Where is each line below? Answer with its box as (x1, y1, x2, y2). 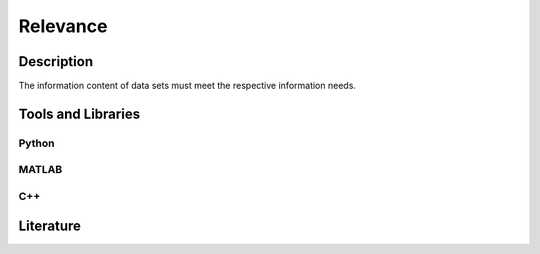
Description (18, 53, 94, 70)
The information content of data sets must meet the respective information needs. (18, 80, 357, 92)
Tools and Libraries (18, 105, 140, 122)
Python (18, 136, 55, 150)
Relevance (18, 15, 108, 37)
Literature (18, 217, 82, 234)
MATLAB (18, 163, 63, 177)
